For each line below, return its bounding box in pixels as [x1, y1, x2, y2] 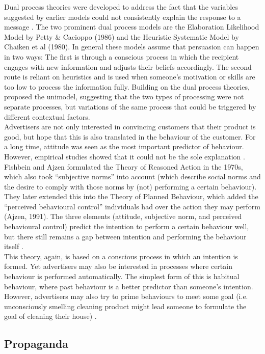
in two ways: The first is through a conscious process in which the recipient [4, 51, 239, 62]
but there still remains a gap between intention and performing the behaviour [4, 231, 247, 241]
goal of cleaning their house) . [4, 311, 97, 321]
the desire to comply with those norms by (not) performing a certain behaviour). [4, 181, 257, 192]
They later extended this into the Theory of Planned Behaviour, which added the [4, 191, 258, 202]
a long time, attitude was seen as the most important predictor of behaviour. [4, 141, 244, 152]
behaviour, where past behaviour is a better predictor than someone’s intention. [4, 281, 253, 291]
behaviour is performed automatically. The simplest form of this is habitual [4, 271, 240, 282]
